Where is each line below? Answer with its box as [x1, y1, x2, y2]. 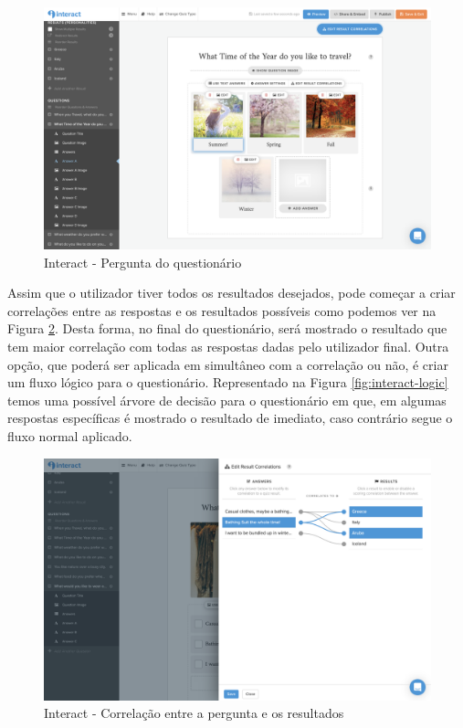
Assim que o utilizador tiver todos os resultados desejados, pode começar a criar [7, 283, 456, 302]
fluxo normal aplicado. [7, 426, 132, 445]
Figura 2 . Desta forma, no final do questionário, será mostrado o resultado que [7, 319, 447, 338]
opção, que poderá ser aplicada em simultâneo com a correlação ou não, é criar [7, 354, 448, 374]
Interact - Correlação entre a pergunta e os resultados [44, 703, 344, 723]
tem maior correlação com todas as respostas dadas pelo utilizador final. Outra [7, 336, 449, 355]
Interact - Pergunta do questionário [44, 252, 242, 271]
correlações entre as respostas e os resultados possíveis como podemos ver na [7, 301, 437, 320]
